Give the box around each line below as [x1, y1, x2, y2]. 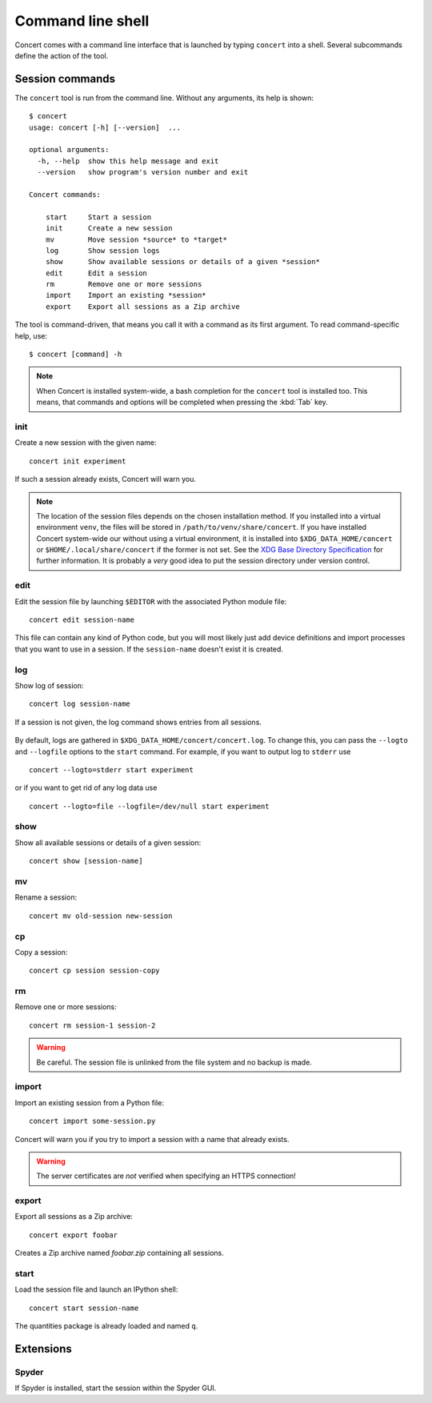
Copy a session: [14, 947, 68, 956]
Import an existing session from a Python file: [14, 1097, 164, 1108]
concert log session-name [29, 699, 131, 708]
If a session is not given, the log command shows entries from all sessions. [14, 717, 262, 727]
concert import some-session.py [29, 1116, 156, 1126]
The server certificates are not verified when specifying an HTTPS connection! [36, 1171, 296, 1181]
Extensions [14, 1341, 72, 1356]
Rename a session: [14, 892, 78, 902]
